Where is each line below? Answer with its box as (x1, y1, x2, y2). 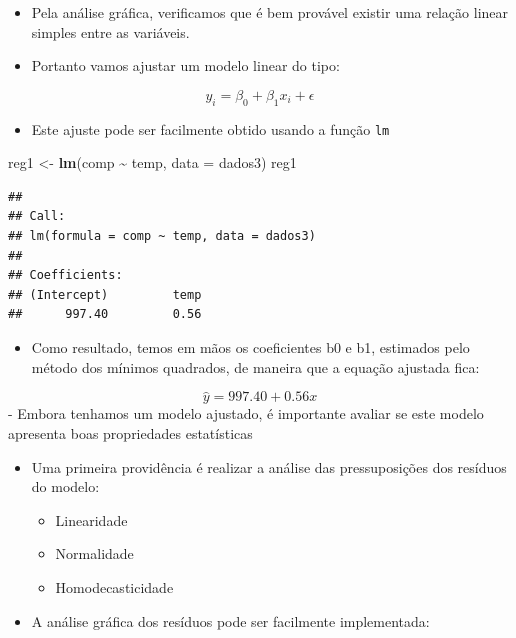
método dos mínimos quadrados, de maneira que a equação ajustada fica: (31, 356, 480, 377)
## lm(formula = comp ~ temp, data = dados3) (8, 229, 316, 244)
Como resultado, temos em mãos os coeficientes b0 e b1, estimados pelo (31, 336, 470, 357)
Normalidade (55, 543, 134, 564)
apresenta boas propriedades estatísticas (8, 422, 253, 443)
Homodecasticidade (55, 576, 174, 597)
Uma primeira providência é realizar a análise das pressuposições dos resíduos (31, 456, 507, 477)
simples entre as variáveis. (31, 21, 190, 42)
